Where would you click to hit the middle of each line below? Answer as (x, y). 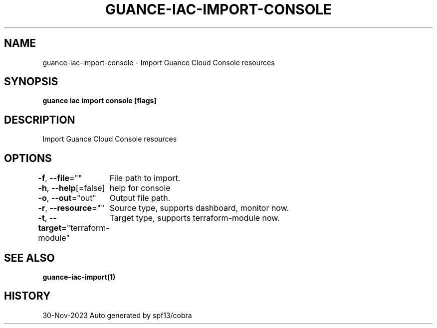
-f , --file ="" (60, 178)
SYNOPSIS (31, 82)
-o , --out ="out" (67, 198)
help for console (140, 188)
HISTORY (27, 296)
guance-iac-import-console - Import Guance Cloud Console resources (159, 62)
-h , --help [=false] (72, 188)
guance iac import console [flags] (100, 101)
